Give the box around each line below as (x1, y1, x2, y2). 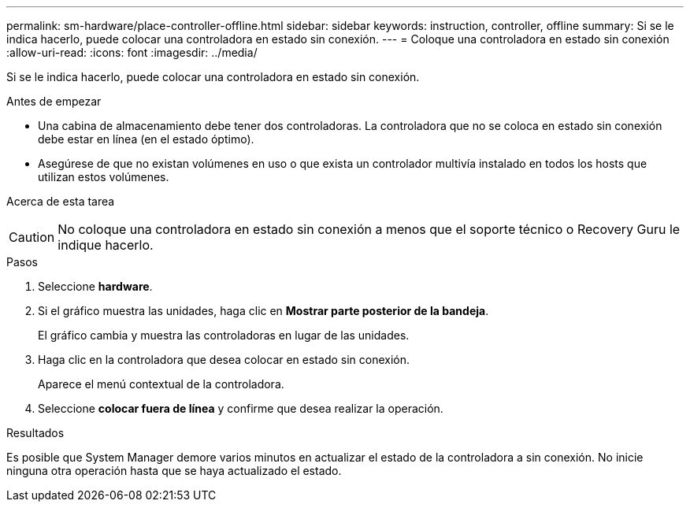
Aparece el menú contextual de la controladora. (38, 377, 284, 391)
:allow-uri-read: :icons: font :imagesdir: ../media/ (6, 46, 258, 59)
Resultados (6, 426, 65, 439)
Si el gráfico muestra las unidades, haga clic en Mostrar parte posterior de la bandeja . (38, 304, 489, 317)
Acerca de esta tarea (6, 195, 115, 208)
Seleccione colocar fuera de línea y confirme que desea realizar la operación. (38, 402, 443, 415)
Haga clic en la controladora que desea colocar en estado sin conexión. (38, 353, 410, 366)
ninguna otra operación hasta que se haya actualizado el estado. (6, 464, 342, 477)
